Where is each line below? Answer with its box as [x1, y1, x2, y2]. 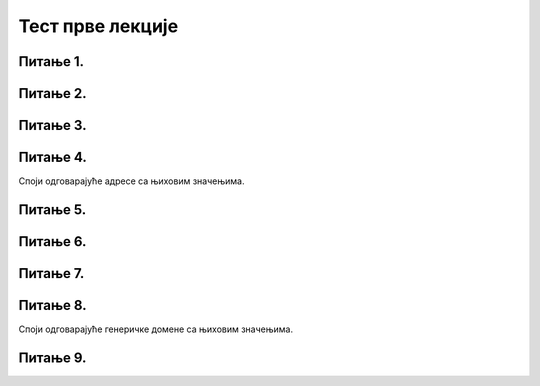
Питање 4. [18, 149, 87, 166]
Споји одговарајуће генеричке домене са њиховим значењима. [18, 323, 294, 335]
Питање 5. [18, 201, 87, 218]
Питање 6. [18, 233, 87, 250]
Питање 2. [18, 85, 87, 102]
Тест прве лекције [18, 15, 179, 37]
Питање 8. [18, 296, 87, 314]
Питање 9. [18, 349, 87, 366]
